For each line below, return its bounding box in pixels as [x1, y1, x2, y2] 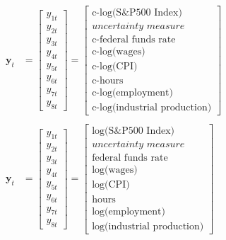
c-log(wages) [92, 47, 145, 57]
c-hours [92, 76, 124, 86]
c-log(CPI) [92, 62, 138, 72]
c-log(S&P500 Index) [92, 8, 182, 18]
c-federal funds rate [92, 35, 176, 45]
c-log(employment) [92, 88, 173, 98]
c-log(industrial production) [92, 103, 212, 113]
